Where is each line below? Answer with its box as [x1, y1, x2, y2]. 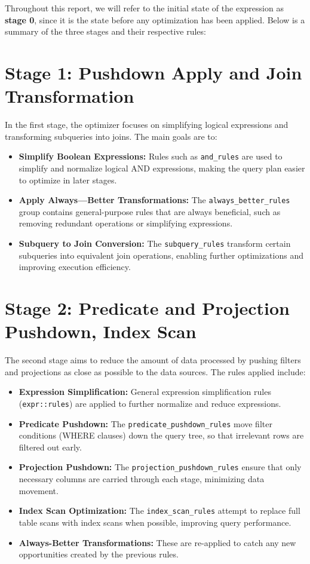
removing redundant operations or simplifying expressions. [19, 217, 233, 229]
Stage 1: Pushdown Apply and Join [5, 60, 302, 84]
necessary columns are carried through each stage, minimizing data [19, 473, 265, 485]
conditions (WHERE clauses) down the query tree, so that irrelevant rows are [19, 429, 304, 442]
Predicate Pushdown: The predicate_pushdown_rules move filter [19, 417, 272, 430]
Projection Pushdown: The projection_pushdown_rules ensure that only [19, 461, 302, 473]
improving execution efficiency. [19, 260, 131, 273]
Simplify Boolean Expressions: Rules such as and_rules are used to [19, 150, 283, 163]
